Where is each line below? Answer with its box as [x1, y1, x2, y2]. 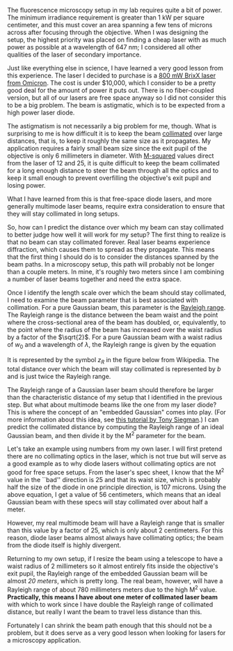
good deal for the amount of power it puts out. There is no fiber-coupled [7, 87, 214, 94]
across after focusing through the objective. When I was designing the [7, 28, 209, 36]
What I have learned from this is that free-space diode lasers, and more [7, 195, 212, 203]
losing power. [7, 181, 46, 189]
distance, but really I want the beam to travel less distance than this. [7, 607, 202, 616]
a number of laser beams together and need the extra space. [7, 275, 182, 283]
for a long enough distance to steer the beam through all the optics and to [7, 167, 219, 174]
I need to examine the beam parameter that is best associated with [7, 296, 198, 304]
